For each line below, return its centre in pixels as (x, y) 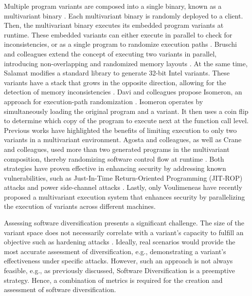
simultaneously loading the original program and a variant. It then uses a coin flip (126, 111)
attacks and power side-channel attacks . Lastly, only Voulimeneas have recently (123, 187)
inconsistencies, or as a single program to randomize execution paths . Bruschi (120, 44)
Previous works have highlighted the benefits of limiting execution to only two (120, 130)
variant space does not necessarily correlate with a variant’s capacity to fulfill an (124, 232)
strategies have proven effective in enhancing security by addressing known (115, 168)
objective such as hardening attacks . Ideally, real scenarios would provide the (120, 242)
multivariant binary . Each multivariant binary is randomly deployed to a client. (124, 15)
